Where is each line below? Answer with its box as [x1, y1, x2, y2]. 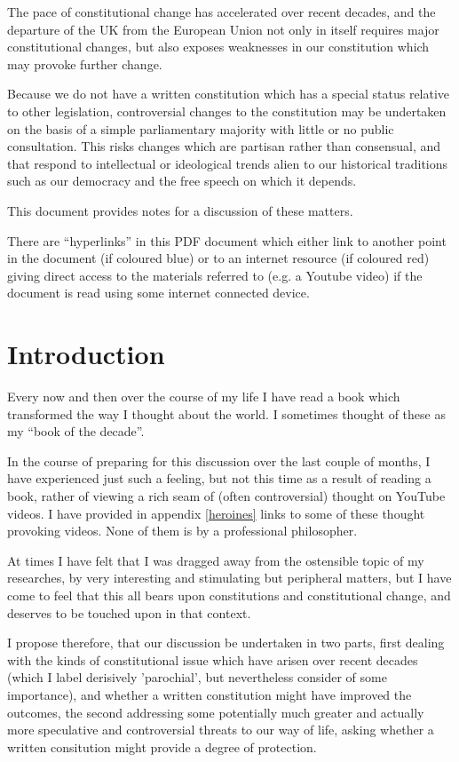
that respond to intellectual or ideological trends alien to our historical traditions [7, 154, 448, 172]
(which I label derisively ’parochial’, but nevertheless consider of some [7, 668, 387, 687]
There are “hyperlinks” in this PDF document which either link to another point [7, 231, 447, 250]
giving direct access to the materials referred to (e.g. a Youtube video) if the [7, 266, 423, 284]
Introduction [7, 336, 165, 372]
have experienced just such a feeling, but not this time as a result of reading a [7, 469, 431, 488]
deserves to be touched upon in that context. [7, 603, 251, 622]
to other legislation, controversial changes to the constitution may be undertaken [7, 101, 447, 120]
